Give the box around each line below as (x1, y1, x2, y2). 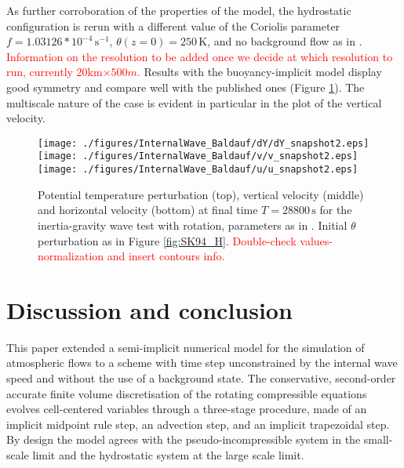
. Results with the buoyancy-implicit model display (136, 63, 382, 80)
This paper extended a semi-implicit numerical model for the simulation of (6, 339, 365, 355)
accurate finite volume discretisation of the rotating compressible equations (6, 385, 367, 401)
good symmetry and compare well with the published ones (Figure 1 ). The (6, 78, 365, 95)
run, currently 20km (6, 63, 103, 80)
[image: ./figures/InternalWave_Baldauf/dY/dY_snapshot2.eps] (38, 137, 369, 149)
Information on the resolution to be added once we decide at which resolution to (6, 48, 393, 64)
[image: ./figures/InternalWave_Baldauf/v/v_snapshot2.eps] (38, 151, 359, 162)
